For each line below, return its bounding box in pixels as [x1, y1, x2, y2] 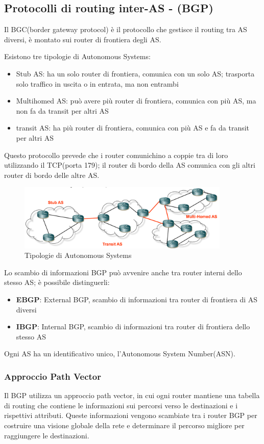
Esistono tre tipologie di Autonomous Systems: [4, 51, 151, 62]
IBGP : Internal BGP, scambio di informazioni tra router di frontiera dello [16, 321, 250, 332]
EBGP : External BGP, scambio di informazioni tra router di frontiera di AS [16, 294, 258, 304]
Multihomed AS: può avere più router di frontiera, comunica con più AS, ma [16, 95, 256, 106]
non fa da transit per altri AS [16, 105, 109, 116]
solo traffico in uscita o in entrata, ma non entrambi [16, 78, 179, 89]
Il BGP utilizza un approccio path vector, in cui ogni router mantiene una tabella [4, 390, 260, 401]
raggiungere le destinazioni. [4, 430, 89, 440]
